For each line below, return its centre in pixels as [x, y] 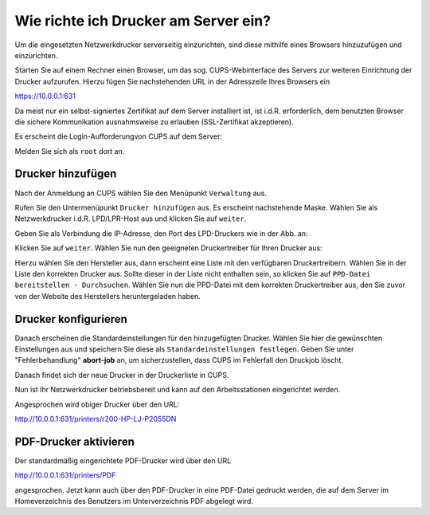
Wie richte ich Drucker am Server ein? [143, 21]
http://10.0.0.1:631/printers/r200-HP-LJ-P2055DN [96, 419]
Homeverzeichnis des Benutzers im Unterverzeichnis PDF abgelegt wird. [134, 501]
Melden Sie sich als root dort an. [70, 151]
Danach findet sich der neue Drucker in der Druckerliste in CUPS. [122, 375]
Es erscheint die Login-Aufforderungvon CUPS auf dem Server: [119, 136]
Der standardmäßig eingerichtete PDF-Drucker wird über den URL [123, 460]
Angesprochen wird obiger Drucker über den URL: [97, 404]
